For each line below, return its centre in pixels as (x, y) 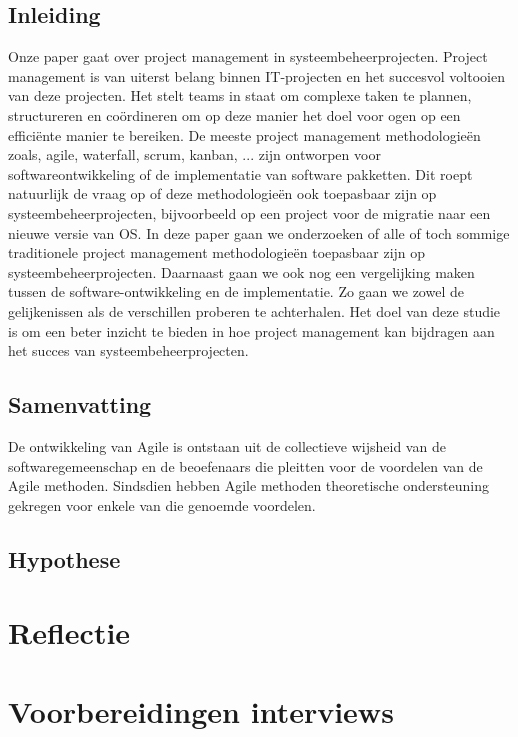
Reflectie (69, 632)
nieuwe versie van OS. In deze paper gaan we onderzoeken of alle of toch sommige (259, 232)
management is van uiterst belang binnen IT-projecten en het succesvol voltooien (256, 75)
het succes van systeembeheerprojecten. (128, 350)
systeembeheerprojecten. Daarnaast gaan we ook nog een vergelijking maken (241, 271)
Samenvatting (80, 404)
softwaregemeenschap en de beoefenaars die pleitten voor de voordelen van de (245, 465)
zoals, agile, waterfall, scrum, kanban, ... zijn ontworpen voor (194, 154)
